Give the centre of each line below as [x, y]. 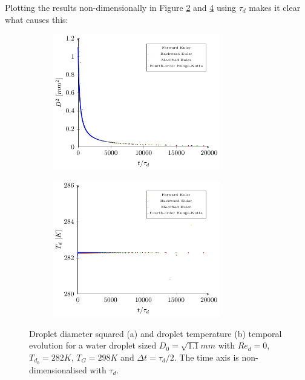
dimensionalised [58, 369]
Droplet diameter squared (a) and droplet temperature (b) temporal [156, 333]
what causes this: [37, 19]
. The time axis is [206, 357]
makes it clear [275, 7]
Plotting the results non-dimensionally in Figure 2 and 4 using [120, 7]
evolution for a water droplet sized [93, 345]
